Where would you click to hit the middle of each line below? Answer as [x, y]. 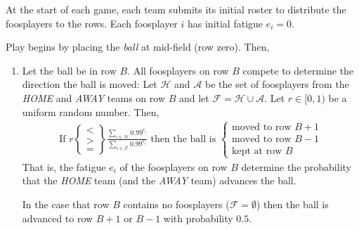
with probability [198, 218]
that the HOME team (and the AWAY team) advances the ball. [159, 180]
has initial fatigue [226, 23]
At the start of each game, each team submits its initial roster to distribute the [176, 9]
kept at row [257, 151]
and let [194, 97]
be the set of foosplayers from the [277, 84]
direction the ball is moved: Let [90, 84]
